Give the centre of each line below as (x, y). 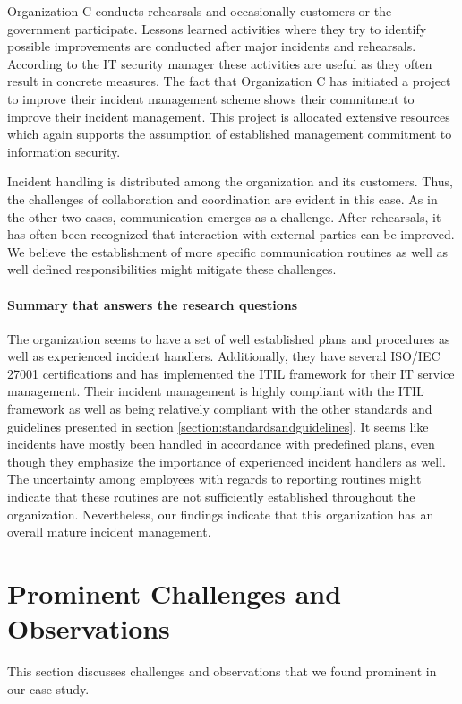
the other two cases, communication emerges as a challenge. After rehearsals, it (224, 216)
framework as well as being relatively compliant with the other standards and (220, 409)
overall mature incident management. (109, 532)
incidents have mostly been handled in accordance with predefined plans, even (221, 444)
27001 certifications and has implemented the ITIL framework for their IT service (231, 373)
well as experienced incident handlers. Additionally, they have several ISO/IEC (224, 356)
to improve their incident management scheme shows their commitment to (211, 98)
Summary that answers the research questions (153, 304)
